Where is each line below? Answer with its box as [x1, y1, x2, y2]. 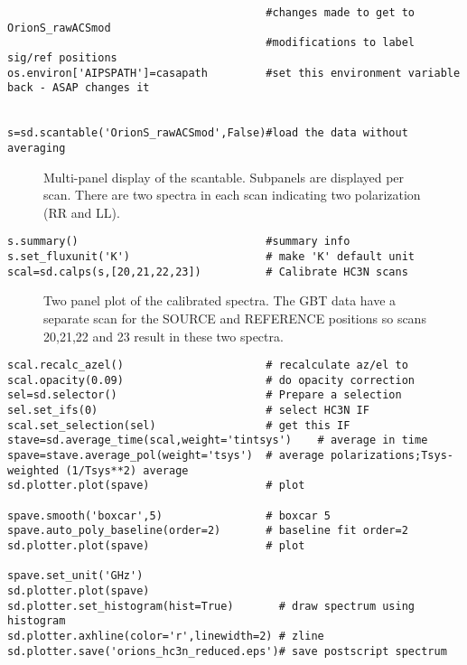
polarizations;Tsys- [330, 449, 453, 463]
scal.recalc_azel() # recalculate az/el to [7, 359, 408, 372]
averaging [7, 141, 66, 155]
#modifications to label [266, 36, 416, 50]
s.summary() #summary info [7, 235, 350, 248]
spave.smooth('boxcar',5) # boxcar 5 [7, 509, 331, 522]
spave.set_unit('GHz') [7, 569, 144, 583]
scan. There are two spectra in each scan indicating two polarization [43, 185, 421, 204]
